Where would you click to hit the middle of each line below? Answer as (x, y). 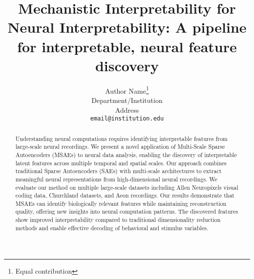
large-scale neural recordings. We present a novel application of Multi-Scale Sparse (120, 147)
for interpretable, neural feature (127, 46)
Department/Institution (127, 100)
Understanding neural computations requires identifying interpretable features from (121, 138)
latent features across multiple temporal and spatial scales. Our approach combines (121, 163)
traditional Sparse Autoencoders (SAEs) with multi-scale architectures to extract (118, 171)
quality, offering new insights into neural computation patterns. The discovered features (127, 211)
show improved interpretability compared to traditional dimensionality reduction (118, 220)
